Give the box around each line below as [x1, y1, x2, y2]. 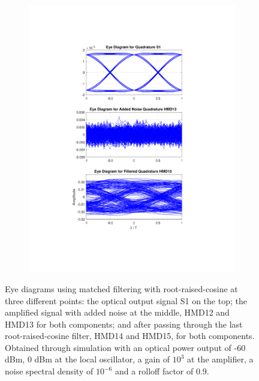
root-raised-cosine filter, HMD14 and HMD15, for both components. [5, 329, 255, 342]
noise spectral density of [5, 365, 94, 377]
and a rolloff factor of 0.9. [115, 365, 209, 377]
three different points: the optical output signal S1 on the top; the [5, 294, 247, 307]
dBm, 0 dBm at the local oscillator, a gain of [5, 353, 170, 365]
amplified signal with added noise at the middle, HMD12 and [5, 306, 230, 319]
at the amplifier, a [187, 353, 254, 365]
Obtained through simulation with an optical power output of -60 [5, 341, 246, 353]
